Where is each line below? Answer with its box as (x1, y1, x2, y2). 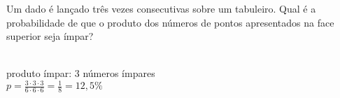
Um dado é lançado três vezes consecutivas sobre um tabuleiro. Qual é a (6, 1, 316, 15)
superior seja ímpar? (6, 29, 94, 43)
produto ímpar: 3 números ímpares (6, 66, 155, 80)
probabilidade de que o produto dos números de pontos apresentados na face (6, 15, 334, 29)
